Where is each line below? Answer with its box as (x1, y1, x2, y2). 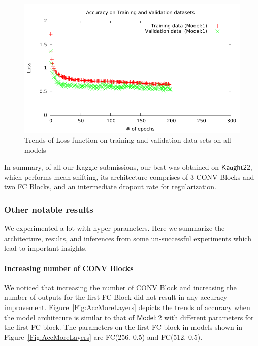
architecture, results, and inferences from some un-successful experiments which (4, 233, 251, 243)
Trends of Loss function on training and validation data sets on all (24, 134, 231, 145)
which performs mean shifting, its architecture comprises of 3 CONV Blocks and (4, 171, 254, 182)
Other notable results (4, 203, 93, 215)
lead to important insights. (4, 243, 87, 253)
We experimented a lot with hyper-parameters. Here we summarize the (4, 223, 225, 234)
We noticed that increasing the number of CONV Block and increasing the (4, 282, 237, 292)
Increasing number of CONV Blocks (4, 262, 134, 273)
